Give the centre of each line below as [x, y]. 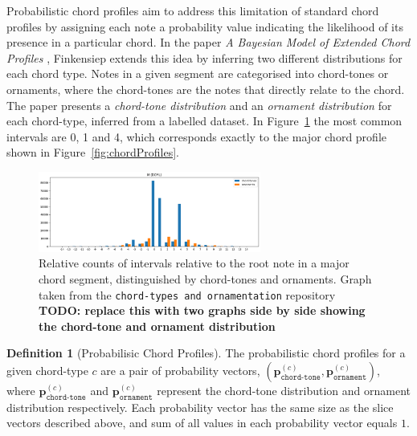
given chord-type [47, 370]
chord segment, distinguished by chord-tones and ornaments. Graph [205, 278]
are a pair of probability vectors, [180, 370]
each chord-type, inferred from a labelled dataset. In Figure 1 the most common [204, 121]
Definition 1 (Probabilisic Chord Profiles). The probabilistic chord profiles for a [206, 353]
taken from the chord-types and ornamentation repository [187, 294]
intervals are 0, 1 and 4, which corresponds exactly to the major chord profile [197, 136]
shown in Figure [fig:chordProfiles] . [93, 152]
